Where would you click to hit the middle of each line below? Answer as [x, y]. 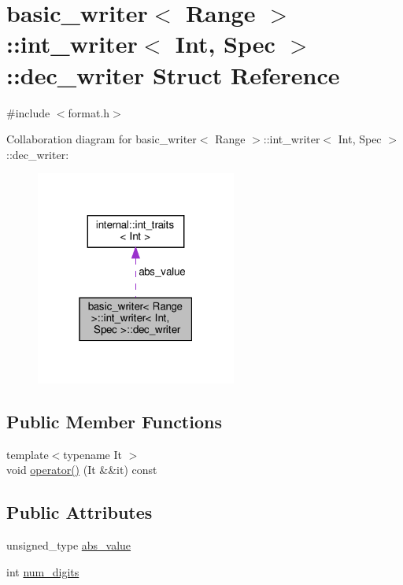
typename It [92, 454]
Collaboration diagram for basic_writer [102, 139]
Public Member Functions [114, 421]
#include [28, 112]
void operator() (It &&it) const [82, 470]
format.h [89, 112]
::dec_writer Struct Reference [173, 74]
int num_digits [43, 571]
